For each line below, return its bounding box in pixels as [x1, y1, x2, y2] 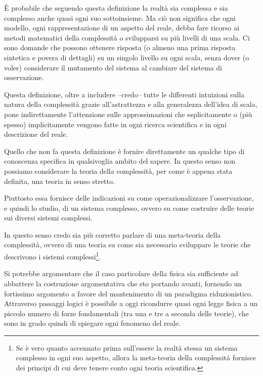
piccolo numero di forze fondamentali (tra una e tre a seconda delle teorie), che [4, 308, 249, 318]
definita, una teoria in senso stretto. [4, 175, 115, 186]
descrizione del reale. [4, 129, 68, 139]
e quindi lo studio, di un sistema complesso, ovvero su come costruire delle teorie [4, 202, 254, 213]
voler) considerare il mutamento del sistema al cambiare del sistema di [4, 62, 222, 72]
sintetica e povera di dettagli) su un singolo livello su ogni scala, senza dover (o [4, 52, 249, 62]
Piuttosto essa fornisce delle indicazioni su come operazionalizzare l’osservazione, [4, 193, 254, 203]
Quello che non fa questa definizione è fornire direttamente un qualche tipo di [4, 145, 245, 156]
